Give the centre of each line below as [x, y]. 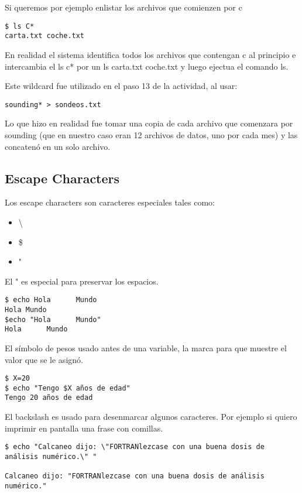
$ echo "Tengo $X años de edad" [68, 388]
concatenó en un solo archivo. [58, 146]
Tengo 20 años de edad [49, 398]
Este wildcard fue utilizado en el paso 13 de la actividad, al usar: [121, 86]
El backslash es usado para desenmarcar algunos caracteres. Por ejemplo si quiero [151, 417]
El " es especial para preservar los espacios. [82, 281]
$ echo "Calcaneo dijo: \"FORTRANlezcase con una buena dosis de [135, 447]
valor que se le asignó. [44, 359]
